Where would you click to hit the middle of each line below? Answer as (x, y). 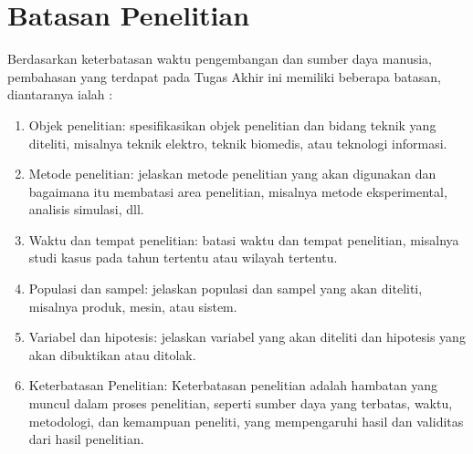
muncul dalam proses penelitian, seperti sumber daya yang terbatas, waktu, (241, 403)
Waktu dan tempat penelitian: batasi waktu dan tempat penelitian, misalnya (244, 239)
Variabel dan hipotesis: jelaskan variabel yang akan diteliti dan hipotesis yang (247, 337)
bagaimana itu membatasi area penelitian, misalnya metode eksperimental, (238, 191)
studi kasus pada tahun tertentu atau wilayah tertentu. (183, 258)
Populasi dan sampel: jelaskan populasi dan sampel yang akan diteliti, (226, 289)
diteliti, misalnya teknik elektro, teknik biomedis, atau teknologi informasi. (238, 143)
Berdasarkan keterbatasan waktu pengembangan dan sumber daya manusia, (220, 59)
